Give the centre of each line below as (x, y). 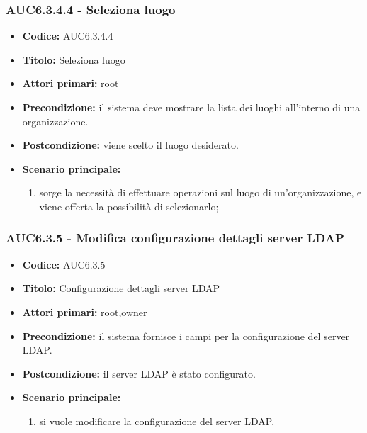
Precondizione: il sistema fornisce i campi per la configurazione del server (186, 336)
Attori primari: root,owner (85, 311)
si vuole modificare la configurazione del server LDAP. (157, 421)
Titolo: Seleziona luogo (74, 59)
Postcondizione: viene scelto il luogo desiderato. (130, 145)
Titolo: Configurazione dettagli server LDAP (121, 288)
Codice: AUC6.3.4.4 (68, 36)
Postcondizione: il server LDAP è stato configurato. (139, 373)
